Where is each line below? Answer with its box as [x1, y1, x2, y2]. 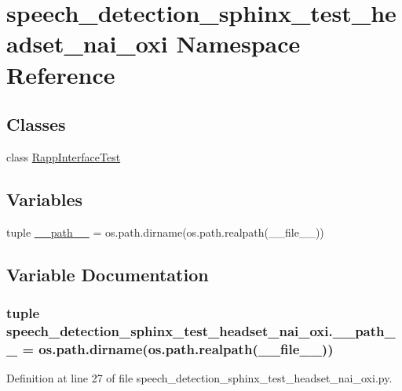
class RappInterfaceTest [6, 148, 121, 165]
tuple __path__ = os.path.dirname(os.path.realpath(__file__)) [6, 223, 324, 240]
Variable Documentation [6, 262, 209, 286]
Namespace [176, 27, 301, 60]
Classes [6, 112, 66, 136]
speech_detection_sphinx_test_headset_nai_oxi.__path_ [6, 320, 396, 340]
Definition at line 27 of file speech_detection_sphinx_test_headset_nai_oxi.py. [6, 370, 393, 386]
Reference [6, 58, 115, 90]
